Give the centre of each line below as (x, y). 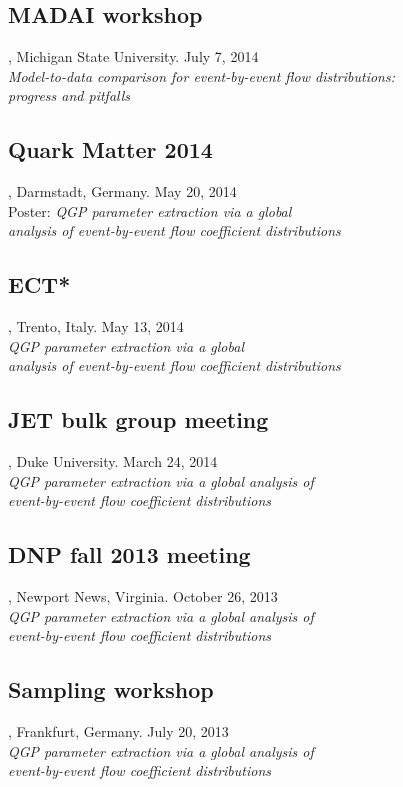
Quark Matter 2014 (110, 149)
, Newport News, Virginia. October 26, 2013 (143, 596)
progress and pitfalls (69, 95)
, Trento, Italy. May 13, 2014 (96, 326)
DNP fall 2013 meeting (129, 554)
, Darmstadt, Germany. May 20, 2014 (122, 191)
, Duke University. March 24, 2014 (113, 461)
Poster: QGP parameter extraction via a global (150, 210)
